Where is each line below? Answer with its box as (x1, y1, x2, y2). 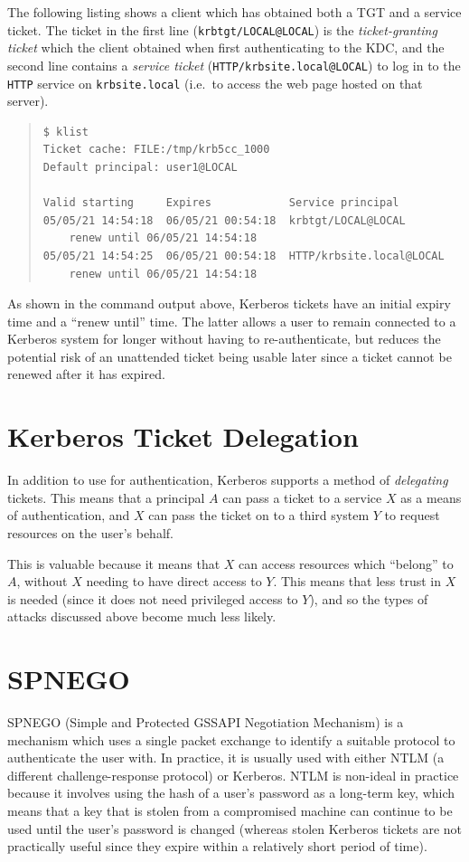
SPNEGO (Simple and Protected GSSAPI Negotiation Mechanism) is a (7, 713, 404, 732)
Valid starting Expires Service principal (42, 196, 399, 210)
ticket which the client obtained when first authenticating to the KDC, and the (7, 38, 445, 57)
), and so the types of (309, 589, 428, 608)
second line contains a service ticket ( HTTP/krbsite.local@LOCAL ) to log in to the (7, 55, 461, 74)
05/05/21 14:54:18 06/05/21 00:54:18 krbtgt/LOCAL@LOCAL (42, 213, 406, 227)
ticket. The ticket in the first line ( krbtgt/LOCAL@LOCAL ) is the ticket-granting (7, 20, 437, 39)
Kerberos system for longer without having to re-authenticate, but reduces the (7, 329, 441, 348)
